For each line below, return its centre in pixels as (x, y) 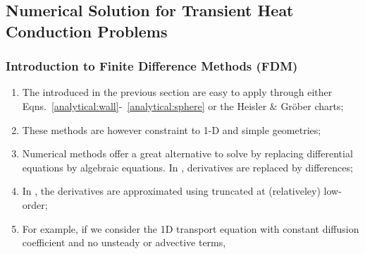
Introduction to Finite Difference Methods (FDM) (152, 66)
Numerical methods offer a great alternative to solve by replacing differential (187, 153)
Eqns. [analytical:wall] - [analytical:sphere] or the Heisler (144, 105)
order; (35, 204)
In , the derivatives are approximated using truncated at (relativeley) (171, 191)
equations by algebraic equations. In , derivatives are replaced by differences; (187, 167)
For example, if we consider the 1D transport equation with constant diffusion (191, 228)
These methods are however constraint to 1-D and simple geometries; (172, 129)
